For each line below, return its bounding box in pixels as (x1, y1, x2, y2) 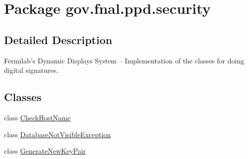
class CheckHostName (4, 112, 70, 122)
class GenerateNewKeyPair (4, 146, 86, 156)
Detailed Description (4, 32, 113, 47)
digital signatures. (4, 65, 59, 75)
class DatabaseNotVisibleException (4, 129, 111, 139)
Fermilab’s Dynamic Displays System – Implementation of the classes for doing (4, 55, 245, 65)
